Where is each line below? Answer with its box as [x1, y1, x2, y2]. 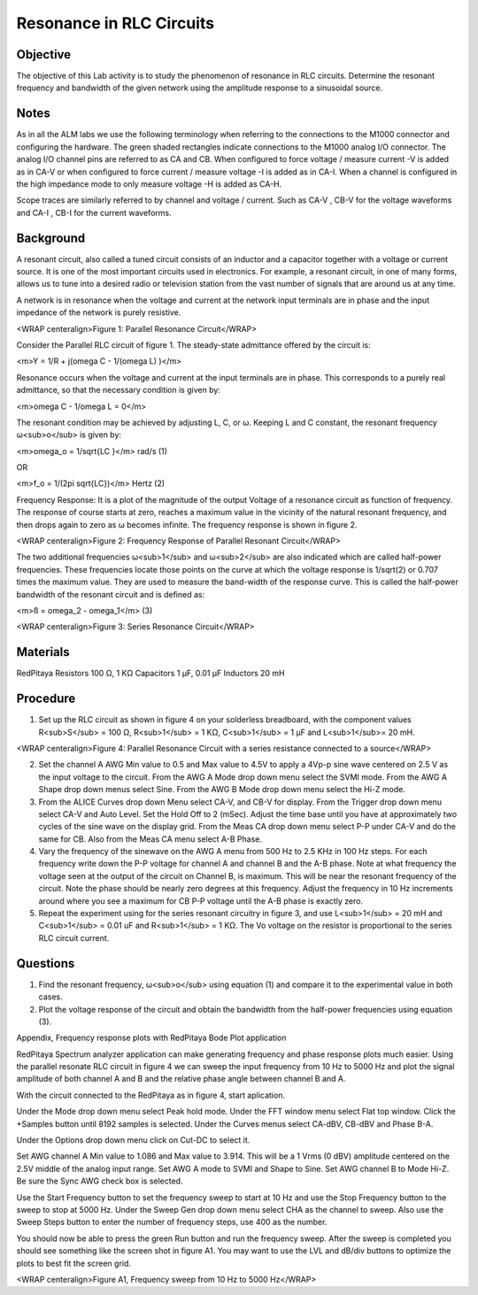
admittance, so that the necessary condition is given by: [16, 385, 221, 396]
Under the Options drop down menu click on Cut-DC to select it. [16, 1135, 251, 1145]
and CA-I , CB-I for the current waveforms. [16, 207, 172, 218]
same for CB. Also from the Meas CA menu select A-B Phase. [38, 833, 263, 844]
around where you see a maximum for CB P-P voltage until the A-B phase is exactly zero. [38, 895, 363, 906]
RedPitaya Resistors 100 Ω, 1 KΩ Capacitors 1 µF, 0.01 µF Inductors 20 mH [16, 668, 285, 679]
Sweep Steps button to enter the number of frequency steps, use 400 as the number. [16, 1217, 328, 1228]
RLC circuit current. [38, 932, 110, 943]
